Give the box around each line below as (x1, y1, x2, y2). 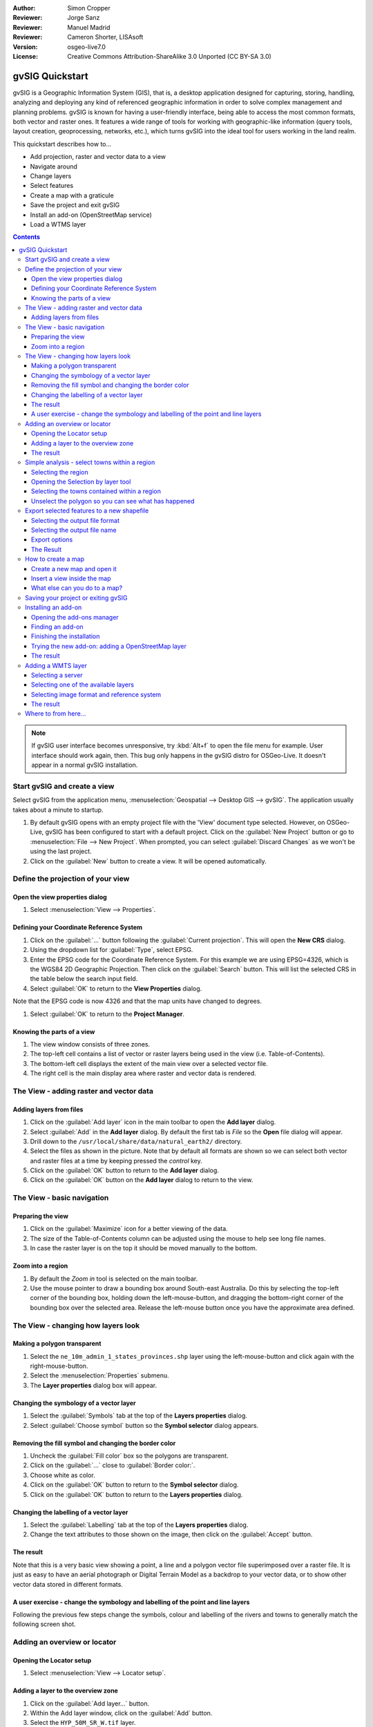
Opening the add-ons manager (31, 613, 119, 621)
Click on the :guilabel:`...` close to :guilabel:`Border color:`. (30, 1461, 195, 1469)
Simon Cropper (67, 4, 111, 12)
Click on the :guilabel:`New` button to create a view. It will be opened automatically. (30, 857, 267, 865)
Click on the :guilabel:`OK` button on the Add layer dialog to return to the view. (30, 1176, 254, 1184)
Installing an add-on (25, 603, 82, 611)
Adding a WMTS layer (25, 661, 88, 669)
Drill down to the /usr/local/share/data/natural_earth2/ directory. (30, 1137, 242, 1145)
